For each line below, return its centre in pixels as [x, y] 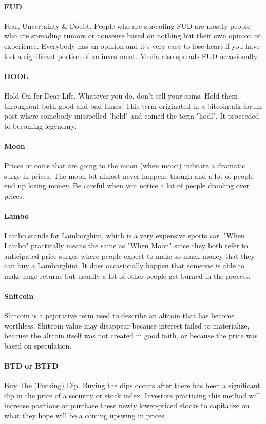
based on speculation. [38, 345]
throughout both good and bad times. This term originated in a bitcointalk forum [133, 105]
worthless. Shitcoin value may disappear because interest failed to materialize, [127, 325]
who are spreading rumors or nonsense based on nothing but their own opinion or [132, 36]
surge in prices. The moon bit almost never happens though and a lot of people [129, 175]
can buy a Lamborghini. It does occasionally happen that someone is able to [124, 266]
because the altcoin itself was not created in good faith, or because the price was [131, 335]
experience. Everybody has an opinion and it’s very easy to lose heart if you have [132, 45]
